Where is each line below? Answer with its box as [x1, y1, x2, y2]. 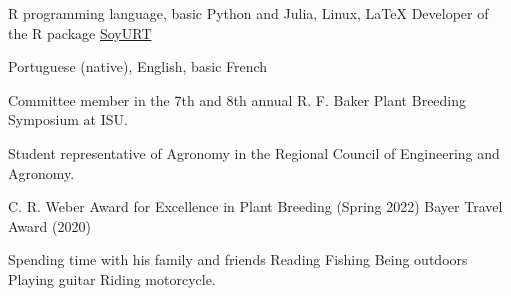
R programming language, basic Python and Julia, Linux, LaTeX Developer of [8, 3, 489, 23]
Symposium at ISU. [8, 109, 128, 130]
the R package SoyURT [8, 22, 152, 43]
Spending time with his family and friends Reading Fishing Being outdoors [8, 249, 468, 270]
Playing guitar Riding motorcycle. [8, 268, 216, 289]
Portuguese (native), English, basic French [8, 56, 268, 77]
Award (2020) [8, 215, 91, 236]
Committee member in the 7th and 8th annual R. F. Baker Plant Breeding [8, 89, 467, 110]
